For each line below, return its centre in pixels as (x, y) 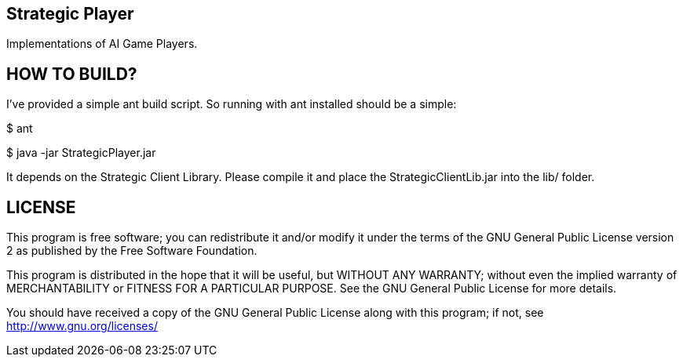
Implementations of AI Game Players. (102, 44)
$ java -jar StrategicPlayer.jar (81, 153)
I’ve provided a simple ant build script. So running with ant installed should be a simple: (232, 104)
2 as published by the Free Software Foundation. (132, 251)
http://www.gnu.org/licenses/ (82, 326)
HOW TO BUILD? (72, 74)
